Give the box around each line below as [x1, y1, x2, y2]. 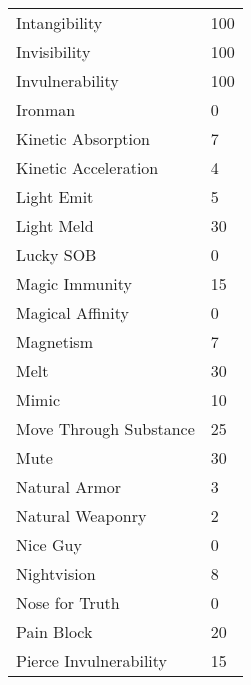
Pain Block [16, 620, 93, 643]
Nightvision [16, 562, 96, 585]
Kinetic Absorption [16, 127, 150, 150]
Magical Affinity [16, 301, 129, 324]
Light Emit [16, 185, 94, 208]
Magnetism [16, 330, 93, 353]
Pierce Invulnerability [16, 649, 168, 672]
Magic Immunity [16, 272, 133, 295]
